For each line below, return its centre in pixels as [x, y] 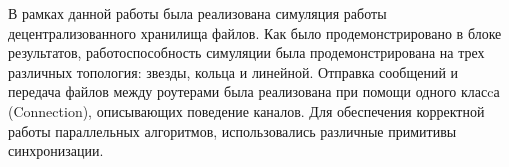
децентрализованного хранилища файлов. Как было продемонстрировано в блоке [255, 32]
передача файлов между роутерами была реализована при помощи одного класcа [254, 91]
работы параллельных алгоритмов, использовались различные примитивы [232, 130]
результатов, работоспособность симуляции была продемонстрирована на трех [246, 52]
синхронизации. [56, 150]
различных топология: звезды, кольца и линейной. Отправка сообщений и [233, 71]
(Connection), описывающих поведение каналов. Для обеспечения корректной [246, 110]
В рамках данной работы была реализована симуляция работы [197, 13]
